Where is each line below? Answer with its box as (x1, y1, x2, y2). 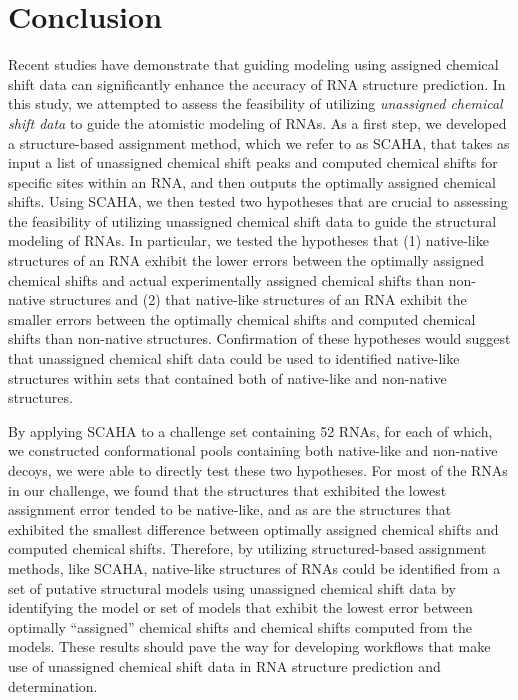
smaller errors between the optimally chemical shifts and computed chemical (8, 308, 476, 329)
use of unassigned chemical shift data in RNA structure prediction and (8, 655, 441, 676)
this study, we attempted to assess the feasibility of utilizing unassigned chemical (8, 93, 503, 114)
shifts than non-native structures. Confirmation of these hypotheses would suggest (8, 328, 511, 349)
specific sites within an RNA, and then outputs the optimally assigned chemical (8, 171, 496, 192)
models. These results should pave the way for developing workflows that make (8, 636, 491, 657)
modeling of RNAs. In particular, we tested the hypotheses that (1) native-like (8, 230, 489, 251)
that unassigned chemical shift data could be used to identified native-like (8, 348, 460, 369)
